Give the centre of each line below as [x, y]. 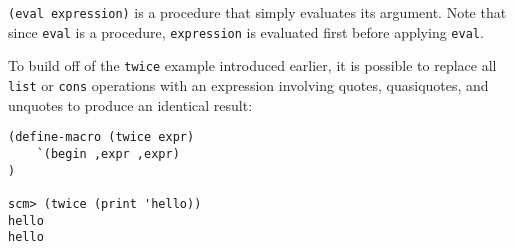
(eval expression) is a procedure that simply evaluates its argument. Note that [257, 12]
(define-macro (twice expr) [101, 137]
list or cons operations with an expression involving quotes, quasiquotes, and [248, 84]
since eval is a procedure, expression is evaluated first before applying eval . [246, 31]
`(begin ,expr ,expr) [108, 153]
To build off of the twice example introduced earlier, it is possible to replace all [252, 65]
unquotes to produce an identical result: [130, 104]
